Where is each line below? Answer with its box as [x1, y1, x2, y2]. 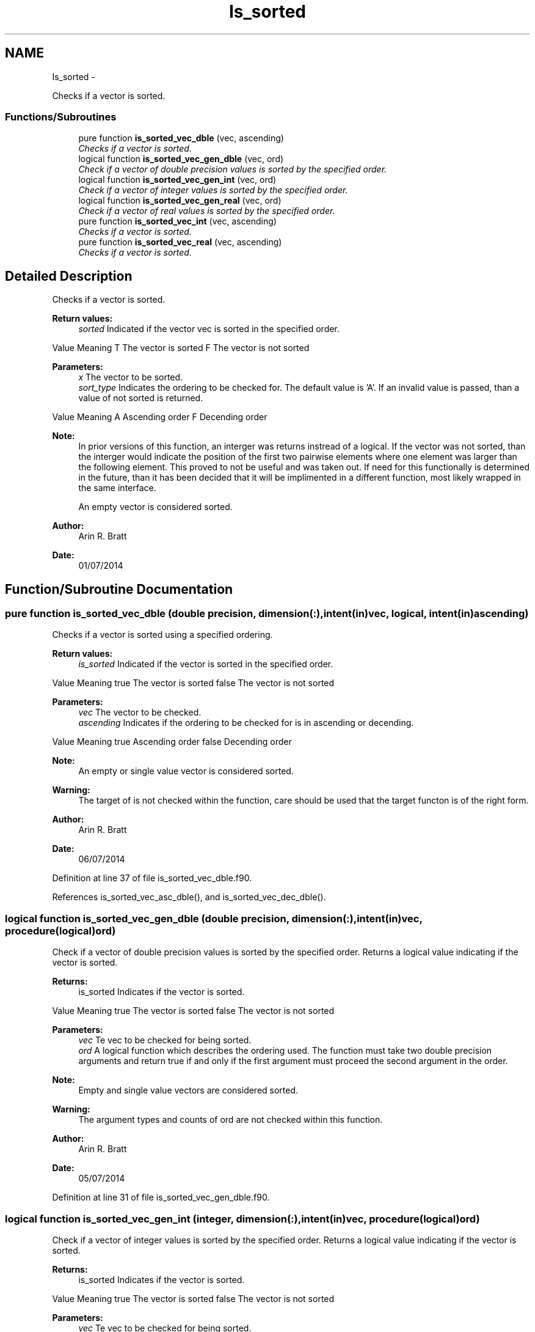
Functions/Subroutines [5, 110, 117, 123]
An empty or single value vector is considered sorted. [78, 766, 294, 777]
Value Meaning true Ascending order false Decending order [52, 736, 292, 747]
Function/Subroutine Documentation [5, 581, 233, 597]
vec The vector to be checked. [78, 707, 202, 718]
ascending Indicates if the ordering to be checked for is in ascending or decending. [78, 717, 414, 728]
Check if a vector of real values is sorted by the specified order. [78, 205, 335, 216]
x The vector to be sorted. [78, 372, 183, 383]
